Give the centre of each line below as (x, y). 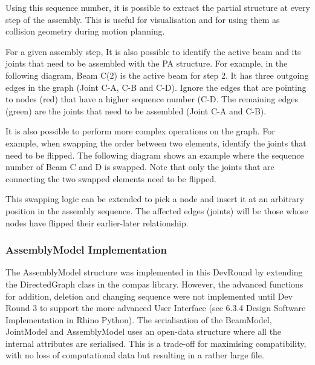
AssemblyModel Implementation (86, 250)
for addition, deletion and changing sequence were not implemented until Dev (149, 296)
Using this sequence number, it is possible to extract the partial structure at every (158, 7)
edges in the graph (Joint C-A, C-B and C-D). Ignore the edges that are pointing (156, 87)
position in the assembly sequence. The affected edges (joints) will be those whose (157, 210)
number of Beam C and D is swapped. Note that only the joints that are (140, 167)
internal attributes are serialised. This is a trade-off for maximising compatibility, (156, 343)
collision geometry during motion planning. (85, 31)
